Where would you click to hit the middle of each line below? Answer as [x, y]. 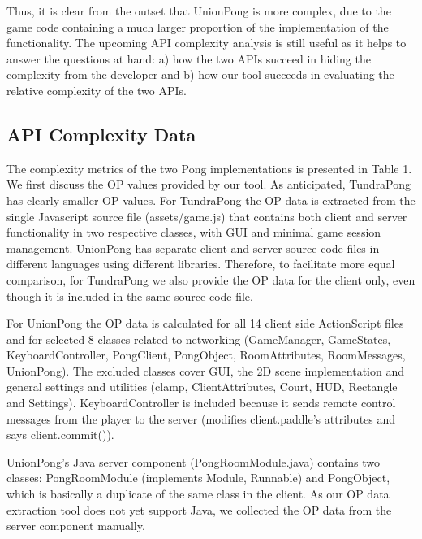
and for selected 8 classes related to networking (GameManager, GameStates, [199, 339]
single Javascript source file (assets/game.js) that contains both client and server [207, 216]
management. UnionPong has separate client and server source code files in [193, 248]
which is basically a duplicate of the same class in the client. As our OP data [198, 494]
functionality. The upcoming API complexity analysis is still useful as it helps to [207, 43]
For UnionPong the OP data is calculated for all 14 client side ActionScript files [205, 323]
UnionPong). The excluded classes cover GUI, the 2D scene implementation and [206, 370]
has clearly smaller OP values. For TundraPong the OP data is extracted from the [211, 200]
